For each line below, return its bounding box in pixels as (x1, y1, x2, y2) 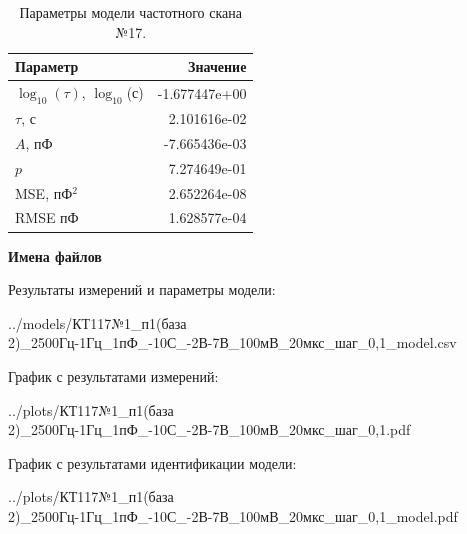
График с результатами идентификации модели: (8, 452, 297, 473)
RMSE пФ (15, 207, 79, 228)
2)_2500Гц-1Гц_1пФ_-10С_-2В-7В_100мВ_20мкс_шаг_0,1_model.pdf (8, 505, 458, 526)
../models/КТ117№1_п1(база (8, 312, 187, 333)
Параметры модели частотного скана (19, 2, 242, 22)
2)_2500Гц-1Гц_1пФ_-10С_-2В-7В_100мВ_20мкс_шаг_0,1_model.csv (8, 332, 457, 353)
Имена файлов (8, 245, 102, 266)
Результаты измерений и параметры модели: (8, 279, 276, 300)
